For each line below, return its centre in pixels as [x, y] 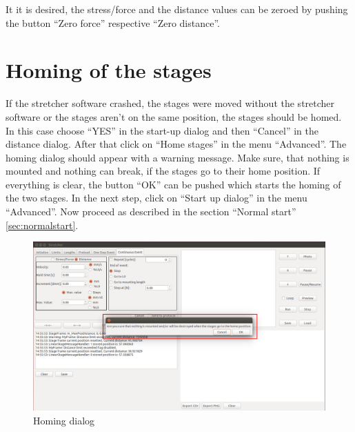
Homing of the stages [109, 70]
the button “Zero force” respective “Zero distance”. [113, 22]
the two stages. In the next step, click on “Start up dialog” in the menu [156, 198]
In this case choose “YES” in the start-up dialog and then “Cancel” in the [162, 130]
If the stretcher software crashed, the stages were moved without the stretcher [170, 103]
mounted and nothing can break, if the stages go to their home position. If [163, 171]
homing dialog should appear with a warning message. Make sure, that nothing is [177, 157]
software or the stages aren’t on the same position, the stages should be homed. [174, 116]
